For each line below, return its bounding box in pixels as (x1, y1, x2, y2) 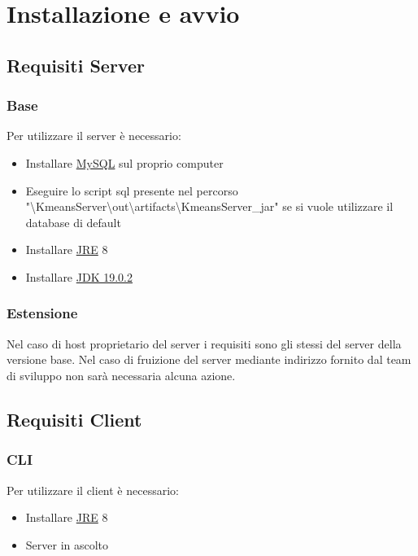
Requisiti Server (7, 52, 145, 77)
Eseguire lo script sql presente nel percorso (25, 182, 238, 199)
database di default (25, 213, 121, 230)
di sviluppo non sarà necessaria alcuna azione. (7, 366, 236, 383)
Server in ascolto (25, 536, 109, 553)
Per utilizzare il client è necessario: (7, 481, 179, 498)
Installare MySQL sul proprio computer (25, 154, 224, 171)
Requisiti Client (7, 406, 142, 431)
